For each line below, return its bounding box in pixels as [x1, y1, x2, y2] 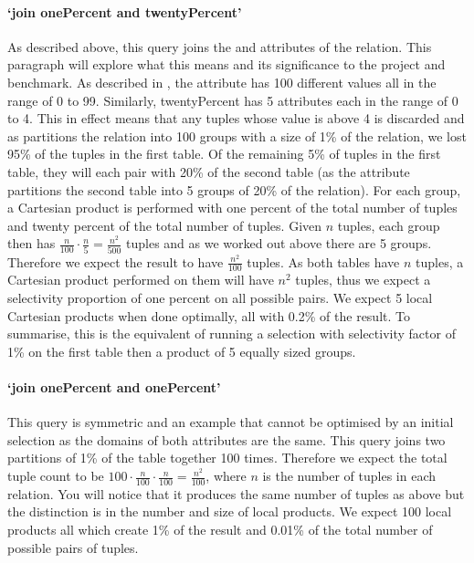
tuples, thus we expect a [295, 270, 431, 289]
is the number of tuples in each [262, 466, 437, 485]
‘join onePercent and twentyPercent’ [7, 2, 242, 21]
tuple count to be [7, 466, 104, 485]
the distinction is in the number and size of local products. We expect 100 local [7, 502, 452, 521]
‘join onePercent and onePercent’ [7, 378, 221, 397]
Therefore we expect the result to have [7, 252, 224, 271]
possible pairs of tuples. [7, 537, 139, 557]
